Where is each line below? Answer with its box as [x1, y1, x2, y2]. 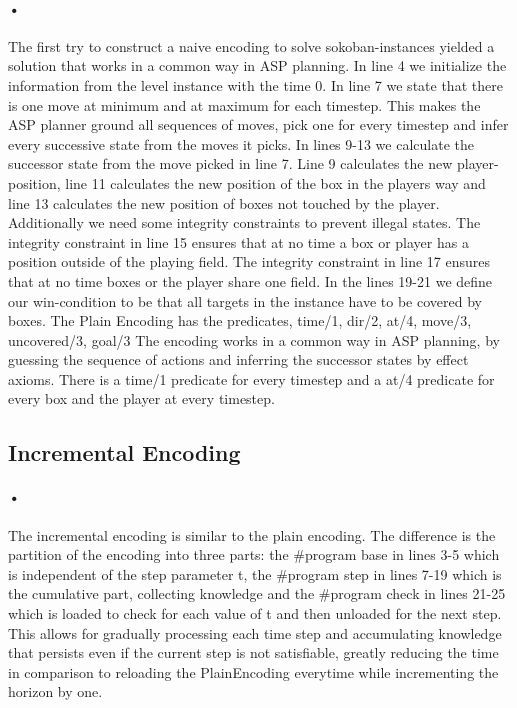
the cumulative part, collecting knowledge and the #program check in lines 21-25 [8, 583, 506, 604]
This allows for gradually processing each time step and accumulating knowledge [8, 622, 502, 643]
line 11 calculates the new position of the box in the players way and [65, 172, 486, 193]
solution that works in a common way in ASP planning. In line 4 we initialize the [8, 55, 507, 76]
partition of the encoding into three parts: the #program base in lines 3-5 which [8, 544, 500, 565]
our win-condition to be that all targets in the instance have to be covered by [8, 290, 482, 311]
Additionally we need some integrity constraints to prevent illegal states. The [8, 212, 481, 233]
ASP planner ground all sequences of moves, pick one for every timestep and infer [8, 114, 509, 135]
